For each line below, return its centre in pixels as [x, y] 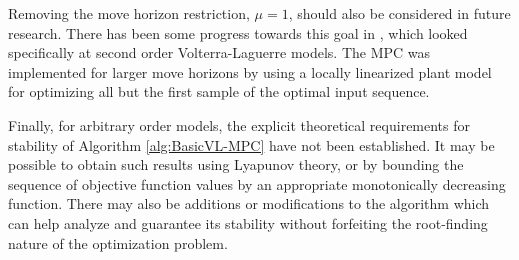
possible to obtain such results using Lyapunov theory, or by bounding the [236, 164]
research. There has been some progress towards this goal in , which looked [238, 32]
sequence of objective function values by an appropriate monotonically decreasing [257, 183]
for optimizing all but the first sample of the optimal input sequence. [219, 91]
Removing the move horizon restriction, [129, 13]
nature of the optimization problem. [118, 242]
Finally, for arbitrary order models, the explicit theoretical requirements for [239, 124]
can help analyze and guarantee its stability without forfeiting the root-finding [248, 222]
